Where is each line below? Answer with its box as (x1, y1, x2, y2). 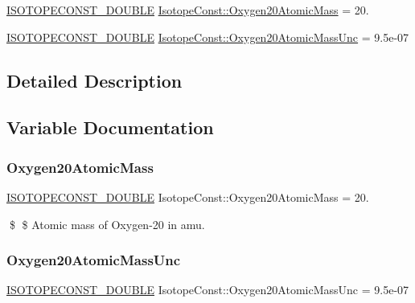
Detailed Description (6, 68, 183, 92)
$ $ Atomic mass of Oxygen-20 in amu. (9, 215, 205, 232)
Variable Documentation (6, 115, 214, 140)
